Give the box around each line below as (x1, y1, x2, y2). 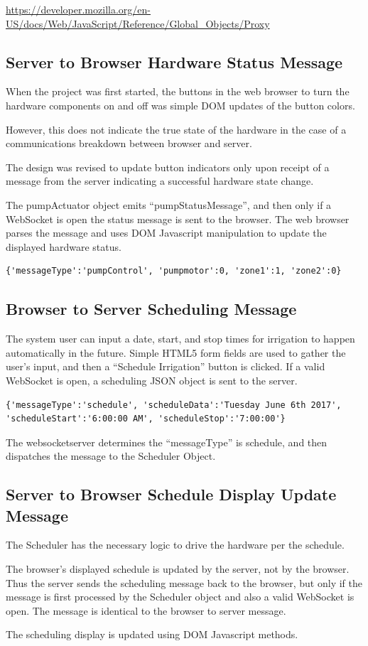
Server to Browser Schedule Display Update (6, 483, 337, 505)
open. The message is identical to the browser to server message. (6, 603, 286, 618)
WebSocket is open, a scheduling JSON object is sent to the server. (6, 372, 298, 387)
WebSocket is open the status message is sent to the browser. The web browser (6, 211, 350, 226)
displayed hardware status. (6, 239, 121, 254)
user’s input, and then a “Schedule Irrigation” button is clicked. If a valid (6, 359, 325, 374)
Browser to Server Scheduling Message (6, 298, 297, 320)
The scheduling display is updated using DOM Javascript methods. (6, 627, 298, 642)
